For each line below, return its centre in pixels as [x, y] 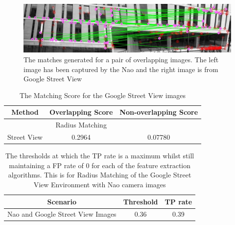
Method [25, 112]
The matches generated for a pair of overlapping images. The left [121, 59]
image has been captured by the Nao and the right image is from [121, 69]
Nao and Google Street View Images [62, 214]
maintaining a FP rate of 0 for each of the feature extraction [100, 165]
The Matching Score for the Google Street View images [103, 95]
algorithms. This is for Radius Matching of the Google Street [100, 175]
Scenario [62, 201]
